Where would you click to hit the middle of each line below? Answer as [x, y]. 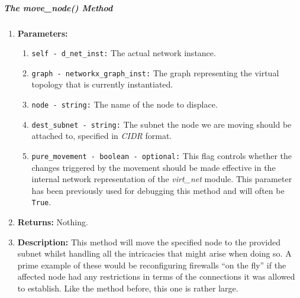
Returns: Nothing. [53, 222]
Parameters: [43, 33]
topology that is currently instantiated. [102, 84]
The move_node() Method [58, 7]
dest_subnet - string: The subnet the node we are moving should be [162, 124]
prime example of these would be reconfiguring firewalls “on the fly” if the [152, 265]
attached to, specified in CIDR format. [102, 136]
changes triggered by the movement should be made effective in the [154, 167]
